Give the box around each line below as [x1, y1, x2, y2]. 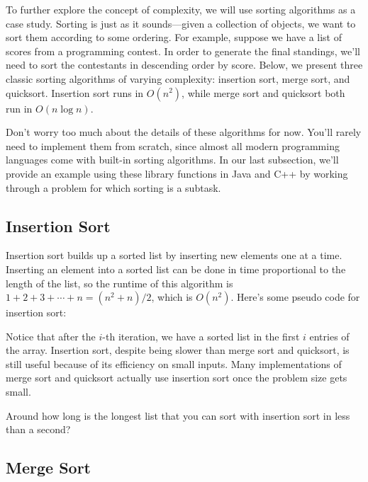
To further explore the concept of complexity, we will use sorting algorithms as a [6, 2, 356, 16]
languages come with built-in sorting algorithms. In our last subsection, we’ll [6, 152, 339, 167]
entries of [309, 328, 350, 343]
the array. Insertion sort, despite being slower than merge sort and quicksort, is [6, 343, 350, 357]
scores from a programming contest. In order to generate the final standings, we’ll [6, 43, 360, 58]
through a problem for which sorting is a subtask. [6, 180, 221, 195]
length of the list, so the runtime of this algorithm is [6, 275, 233, 290]
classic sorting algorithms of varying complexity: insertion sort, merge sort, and [6, 71, 350, 86]
